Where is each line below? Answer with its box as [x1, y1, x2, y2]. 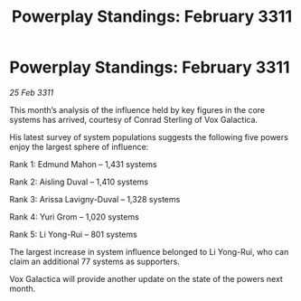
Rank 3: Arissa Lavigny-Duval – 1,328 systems [9, 193, 181, 204]
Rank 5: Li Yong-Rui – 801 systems [9, 229, 137, 240]
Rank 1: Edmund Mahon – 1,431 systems [9, 158, 157, 169]
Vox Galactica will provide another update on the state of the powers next [9, 273, 283, 284]
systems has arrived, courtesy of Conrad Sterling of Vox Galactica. [9, 114, 259, 125]
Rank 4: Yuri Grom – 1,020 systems [9, 211, 140, 222]
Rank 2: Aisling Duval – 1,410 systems [9, 176, 149, 187]
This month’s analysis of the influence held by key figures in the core [9, 104, 266, 115]
